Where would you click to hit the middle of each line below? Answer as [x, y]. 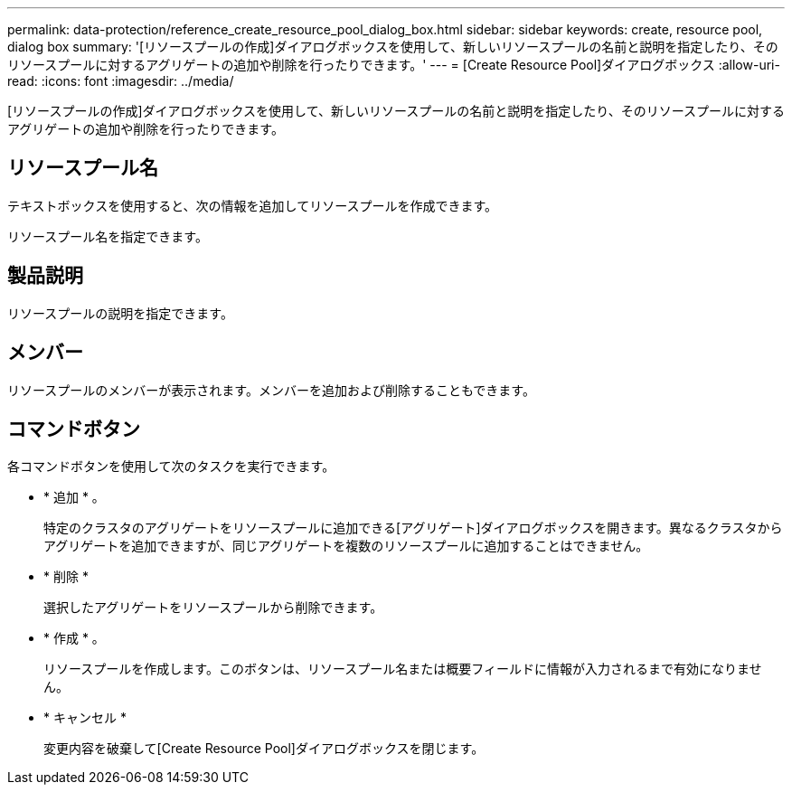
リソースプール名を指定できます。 [108, 236]
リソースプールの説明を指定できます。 [120, 313]
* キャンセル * [85, 718]
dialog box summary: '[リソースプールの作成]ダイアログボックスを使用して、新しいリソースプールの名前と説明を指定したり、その [393, 47]
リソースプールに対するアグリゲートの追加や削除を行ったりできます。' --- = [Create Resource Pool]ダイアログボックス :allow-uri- [394, 65]
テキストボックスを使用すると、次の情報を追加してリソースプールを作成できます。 [253, 205]
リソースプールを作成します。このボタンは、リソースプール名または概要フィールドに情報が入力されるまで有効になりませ [403, 669]
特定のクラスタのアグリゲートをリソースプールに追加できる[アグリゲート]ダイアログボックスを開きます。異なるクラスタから [413, 528]
